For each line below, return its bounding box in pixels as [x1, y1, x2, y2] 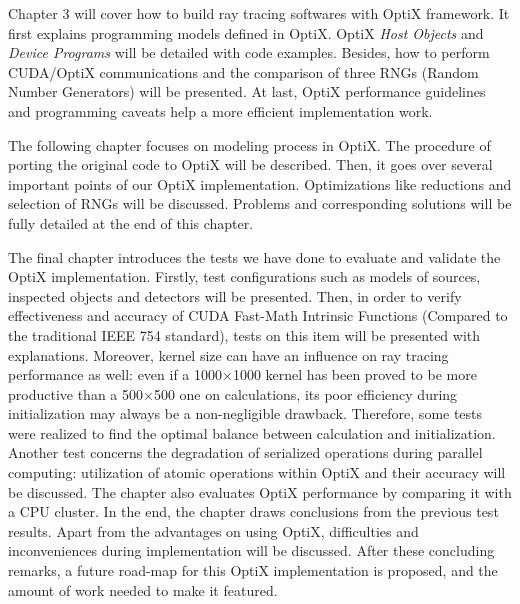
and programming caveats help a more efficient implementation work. [8, 100, 433, 121]
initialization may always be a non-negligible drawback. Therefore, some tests [8, 403, 483, 424]
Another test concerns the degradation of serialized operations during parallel [8, 442, 483, 463]
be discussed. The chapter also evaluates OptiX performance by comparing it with [8, 481, 512, 502]
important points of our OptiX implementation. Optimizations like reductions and [8, 173, 512, 194]
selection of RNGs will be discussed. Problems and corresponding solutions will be [8, 193, 512, 214]
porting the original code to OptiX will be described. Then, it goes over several [8, 154, 493, 175]
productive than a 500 [8, 383, 144, 404]
